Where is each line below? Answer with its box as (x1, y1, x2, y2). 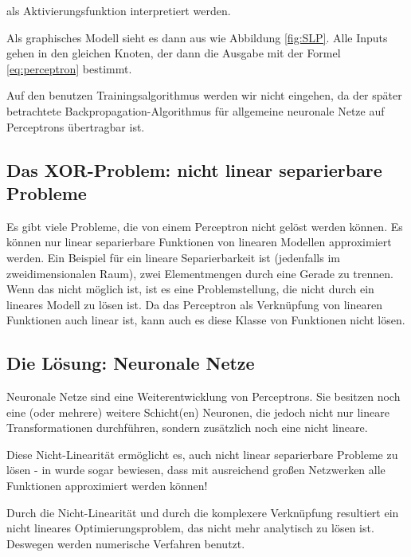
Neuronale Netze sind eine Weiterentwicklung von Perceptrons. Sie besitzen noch (6, 388, 401, 405)
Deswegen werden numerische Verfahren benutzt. (6, 535, 245, 551)
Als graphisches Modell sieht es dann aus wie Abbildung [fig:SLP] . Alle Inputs (6, 29, 388, 45)
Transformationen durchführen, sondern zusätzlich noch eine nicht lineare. (6, 419, 368, 436)
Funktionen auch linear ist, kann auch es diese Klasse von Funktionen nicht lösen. (6, 312, 405, 328)
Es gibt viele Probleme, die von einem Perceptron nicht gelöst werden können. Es (6, 218, 403, 234)
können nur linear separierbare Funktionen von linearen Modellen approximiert (6, 233, 392, 250)
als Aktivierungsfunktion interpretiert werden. (6, 2, 231, 18)
